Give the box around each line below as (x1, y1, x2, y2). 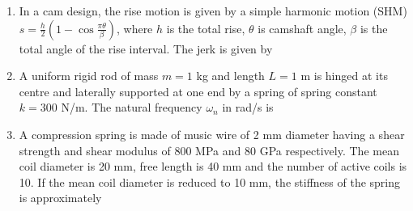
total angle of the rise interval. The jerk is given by (19, 40, 273, 57)
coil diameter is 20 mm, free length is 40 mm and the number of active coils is (19, 158, 407, 175)
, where (116, 19, 153, 36)
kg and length (196, 67, 265, 84)
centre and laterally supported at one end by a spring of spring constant (19, 82, 377, 99)
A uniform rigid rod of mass (19, 67, 159, 84)
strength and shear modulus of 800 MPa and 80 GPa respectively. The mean (19, 141, 399, 158)
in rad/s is (222, 99, 274, 116)
